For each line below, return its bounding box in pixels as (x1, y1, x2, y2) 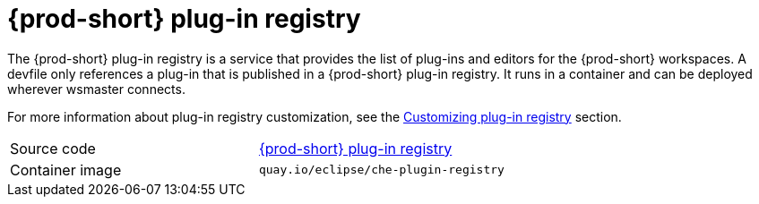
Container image (10, 160, 122, 179)
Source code (10, 139, 96, 157)
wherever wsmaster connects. (7, 81, 185, 97)
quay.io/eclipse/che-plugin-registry (258, 163, 505, 177)
